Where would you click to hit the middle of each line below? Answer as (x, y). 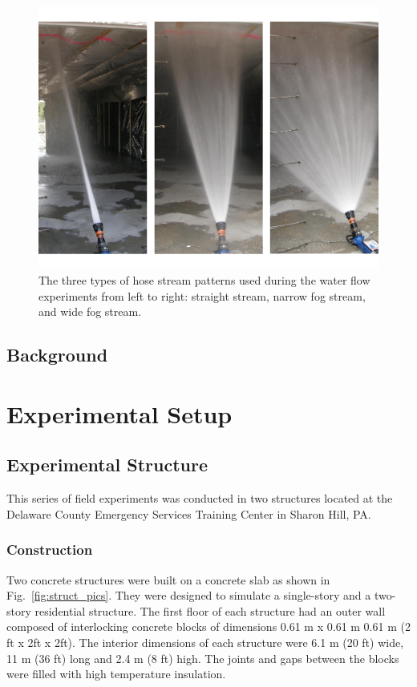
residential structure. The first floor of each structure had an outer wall (210, 610)
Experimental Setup (119, 413)
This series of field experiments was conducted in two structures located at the (200, 498)
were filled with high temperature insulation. (116, 674)
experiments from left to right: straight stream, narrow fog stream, (202, 295)
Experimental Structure (107, 465)
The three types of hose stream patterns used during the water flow (204, 280)
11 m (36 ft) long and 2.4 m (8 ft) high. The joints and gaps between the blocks (203, 658)
